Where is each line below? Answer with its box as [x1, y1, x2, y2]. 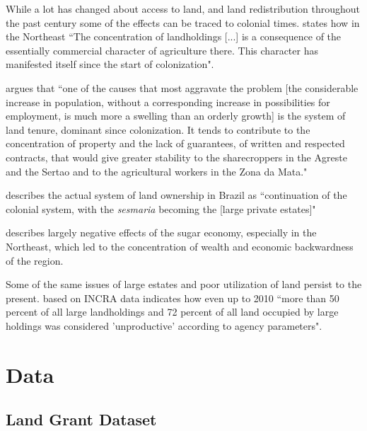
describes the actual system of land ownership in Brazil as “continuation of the [6, 188, 347, 202]
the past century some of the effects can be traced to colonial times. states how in [6, 15, 360, 30]
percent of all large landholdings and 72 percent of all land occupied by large [6, 304, 339, 319]
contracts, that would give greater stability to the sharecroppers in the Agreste [6, 149, 347, 164]
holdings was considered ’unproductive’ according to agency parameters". [6, 318, 322, 333]
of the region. [6, 253, 64, 268]
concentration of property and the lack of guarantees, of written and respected [6, 136, 345, 151]
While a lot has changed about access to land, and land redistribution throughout [6, 1, 360, 16]
